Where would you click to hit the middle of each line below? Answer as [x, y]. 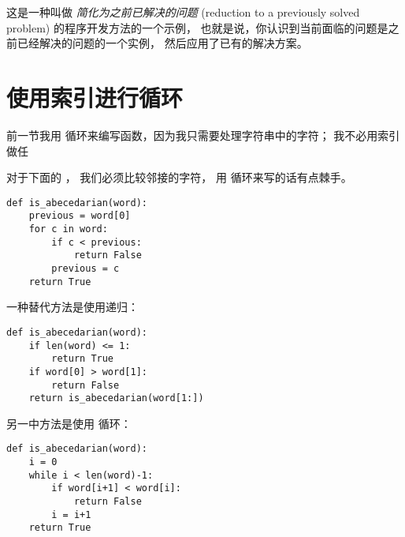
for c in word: [68, 229]
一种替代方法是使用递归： [72, 307]
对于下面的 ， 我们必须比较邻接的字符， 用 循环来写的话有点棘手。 [179, 177]
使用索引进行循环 [95, 97]
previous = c [85, 268]
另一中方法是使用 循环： [69, 423]
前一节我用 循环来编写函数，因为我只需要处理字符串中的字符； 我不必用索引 [203, 135]
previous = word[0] [80, 216]
